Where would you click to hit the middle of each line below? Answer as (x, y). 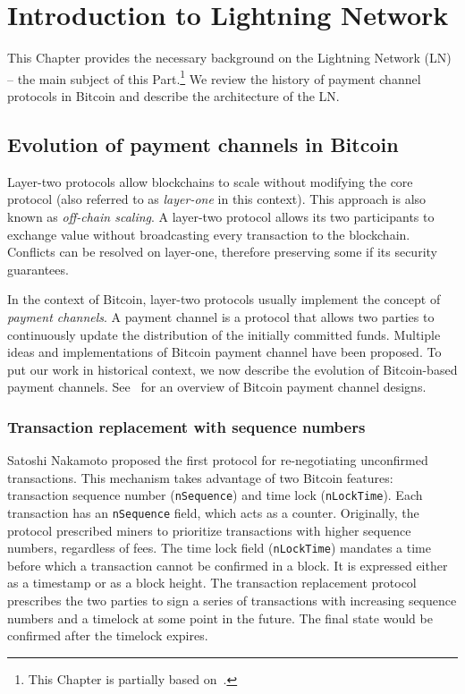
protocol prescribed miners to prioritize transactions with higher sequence (209, 530)
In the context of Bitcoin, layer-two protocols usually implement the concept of (224, 299)
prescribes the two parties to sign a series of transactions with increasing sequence (232, 601)
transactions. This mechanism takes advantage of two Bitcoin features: (200, 477)
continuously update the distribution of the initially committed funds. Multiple (224, 334)
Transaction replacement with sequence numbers (186, 426)
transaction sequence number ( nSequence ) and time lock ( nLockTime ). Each (215, 495)
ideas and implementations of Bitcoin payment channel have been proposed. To (224, 352)
